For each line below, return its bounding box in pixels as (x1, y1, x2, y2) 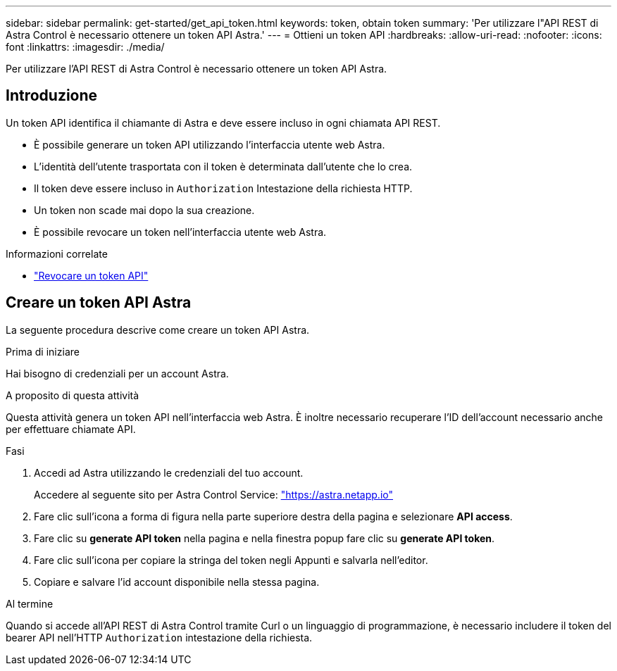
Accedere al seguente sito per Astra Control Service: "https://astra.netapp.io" (34, 488, 393, 501)
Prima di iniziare (6, 345, 80, 358)
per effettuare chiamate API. (6, 422, 136, 435)
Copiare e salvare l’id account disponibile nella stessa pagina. (34, 575, 320, 588)
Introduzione (6, 87, 98, 105)
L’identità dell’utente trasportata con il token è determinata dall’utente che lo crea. (34, 160, 413, 173)
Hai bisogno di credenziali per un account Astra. (6, 367, 229, 380)
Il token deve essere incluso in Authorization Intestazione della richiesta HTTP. (34, 182, 413, 194)
